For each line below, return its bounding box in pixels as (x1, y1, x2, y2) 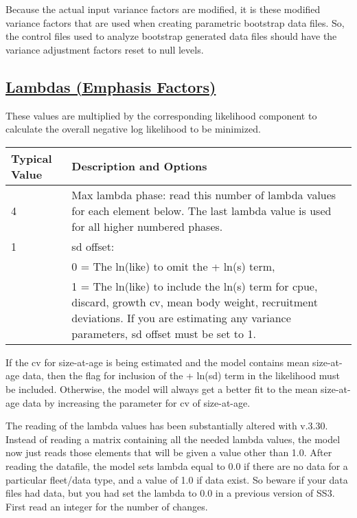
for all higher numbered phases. (71, 218, 223, 234)
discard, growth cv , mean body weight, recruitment (71, 293, 318, 310)
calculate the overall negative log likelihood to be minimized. (5, 122, 261, 136)
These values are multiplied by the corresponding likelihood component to (5, 108, 317, 122)
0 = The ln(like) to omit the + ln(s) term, (71, 258, 275, 274)
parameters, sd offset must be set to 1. (71, 325, 256, 341)
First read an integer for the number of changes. (5, 499, 208, 513)
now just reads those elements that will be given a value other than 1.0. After (5, 445, 332, 460)
